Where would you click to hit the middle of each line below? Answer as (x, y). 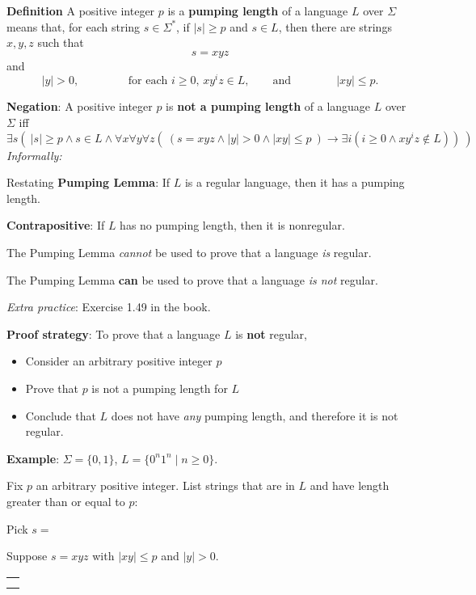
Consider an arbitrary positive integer (119, 361)
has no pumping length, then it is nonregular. (232, 225)
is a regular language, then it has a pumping (295, 182)
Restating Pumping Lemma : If (88, 182)
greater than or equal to (66, 501)
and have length (350, 485)
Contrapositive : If (56, 225)
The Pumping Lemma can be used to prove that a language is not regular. (192, 279)
